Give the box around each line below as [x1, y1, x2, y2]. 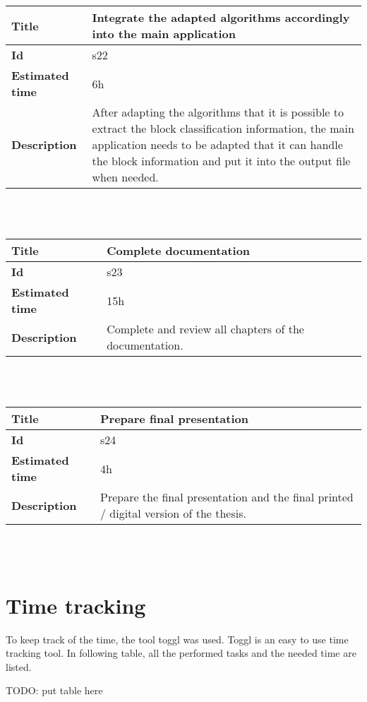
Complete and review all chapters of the [107, 321, 304, 338]
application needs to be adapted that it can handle [92, 136, 343, 153]
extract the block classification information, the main [92, 120, 354, 136]
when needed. [92, 169, 159, 185]
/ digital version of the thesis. [100, 505, 246, 522]
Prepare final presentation [100, 410, 248, 427]
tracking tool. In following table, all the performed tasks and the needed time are [6, 646, 356, 660]
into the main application [92, 25, 236, 42]
